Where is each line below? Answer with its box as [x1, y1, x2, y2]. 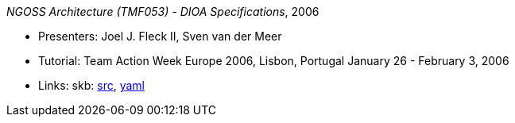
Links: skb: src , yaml [38, 79, 145, 92]
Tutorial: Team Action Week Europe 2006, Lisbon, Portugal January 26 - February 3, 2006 [38, 54, 509, 67]
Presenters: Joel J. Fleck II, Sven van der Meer [38, 29, 282, 43]
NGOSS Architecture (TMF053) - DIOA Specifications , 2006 [6, 5, 319, 18]
